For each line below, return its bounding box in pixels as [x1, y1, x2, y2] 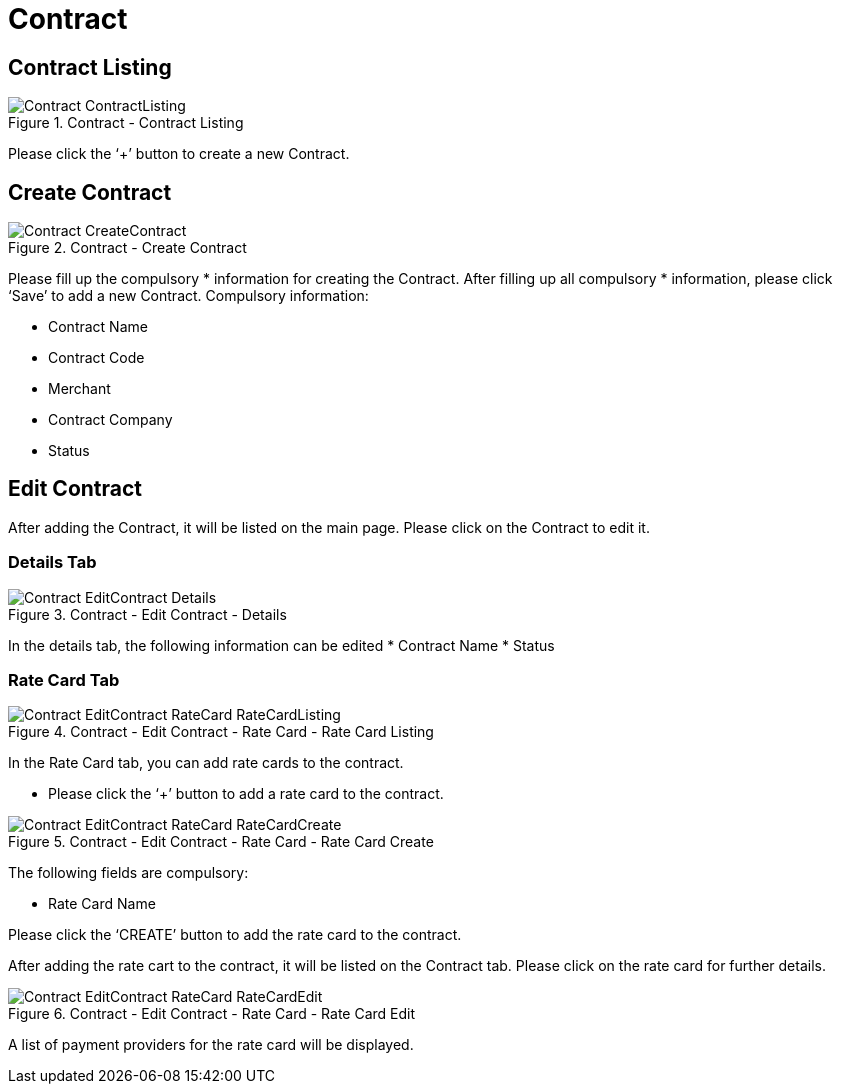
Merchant [48, 380, 111, 398]
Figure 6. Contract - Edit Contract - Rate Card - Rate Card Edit [8, 1005, 416, 1023]
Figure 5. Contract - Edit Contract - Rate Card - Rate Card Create [8, 833, 434, 851]
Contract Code [48, 349, 145, 367]
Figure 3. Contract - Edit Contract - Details [8, 605, 287, 623]
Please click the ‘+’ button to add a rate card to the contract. [48, 785, 444, 803]
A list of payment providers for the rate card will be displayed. [8, 1036, 414, 1054]
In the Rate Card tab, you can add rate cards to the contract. [8, 754, 404, 772]
